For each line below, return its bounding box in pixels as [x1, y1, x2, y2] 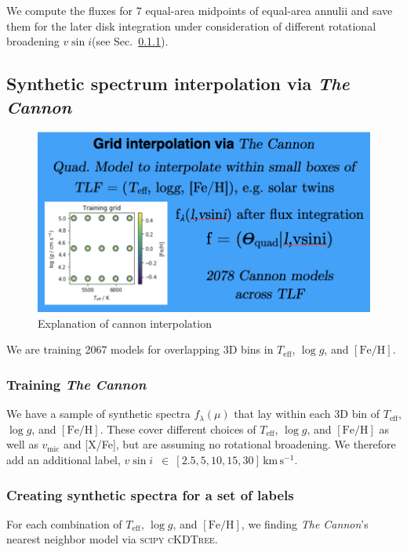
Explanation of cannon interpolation [38, 314, 212, 331]
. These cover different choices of [100, 420, 256, 437]
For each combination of [6, 515, 122, 532]
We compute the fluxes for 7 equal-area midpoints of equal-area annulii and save [6, 2, 393, 18]
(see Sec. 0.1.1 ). [92, 33, 169, 49]
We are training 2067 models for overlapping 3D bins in [6, 341, 274, 358]
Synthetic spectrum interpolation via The [6, 71, 350, 96]
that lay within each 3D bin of [234, 405, 380, 422]
